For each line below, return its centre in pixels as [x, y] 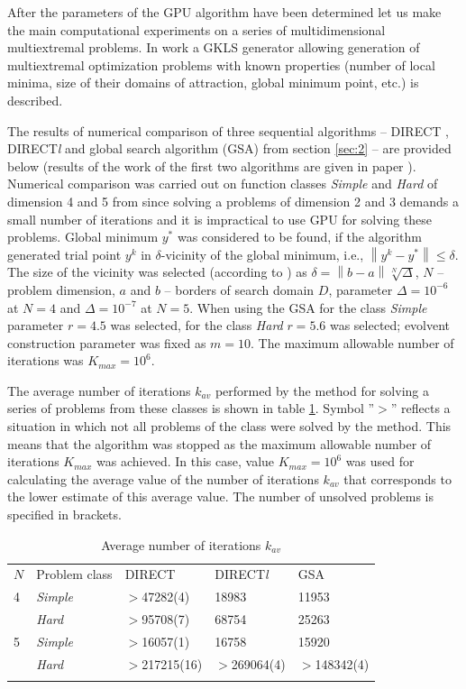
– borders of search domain [239, 289]
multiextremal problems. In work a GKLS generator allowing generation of [214, 47]
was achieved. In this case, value [186, 461]
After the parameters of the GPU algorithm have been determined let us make [224, 12]
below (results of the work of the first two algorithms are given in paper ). [212, 165]
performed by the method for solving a [322, 390]
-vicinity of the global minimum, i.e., [262, 254]
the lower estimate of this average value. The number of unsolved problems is [220, 496]
